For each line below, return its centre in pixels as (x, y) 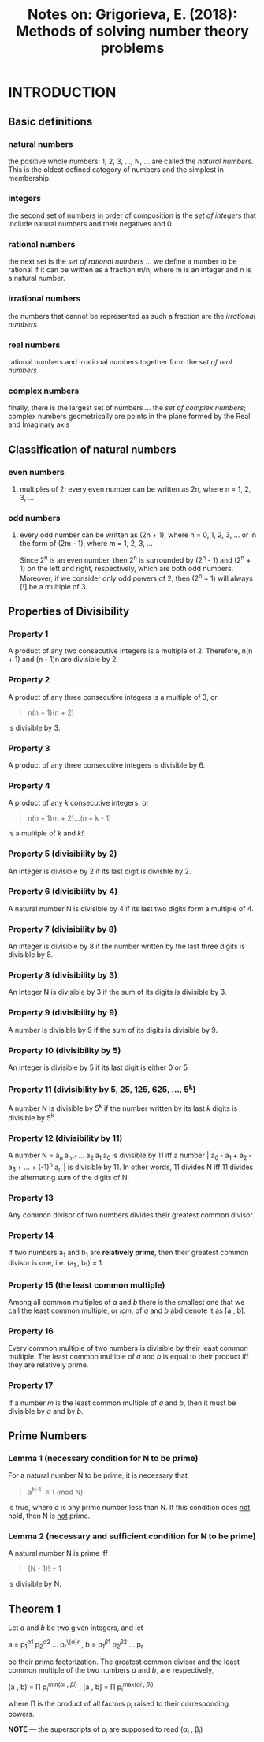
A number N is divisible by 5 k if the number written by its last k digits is (123, 1108)
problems (132, 48)
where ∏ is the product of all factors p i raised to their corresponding (119, 1704)
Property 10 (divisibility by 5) (65, 1050)
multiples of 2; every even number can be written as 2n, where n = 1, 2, (135, 489)
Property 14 (31, 1235)
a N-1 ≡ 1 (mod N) (55, 1491)
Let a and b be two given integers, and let (76, 1628)
